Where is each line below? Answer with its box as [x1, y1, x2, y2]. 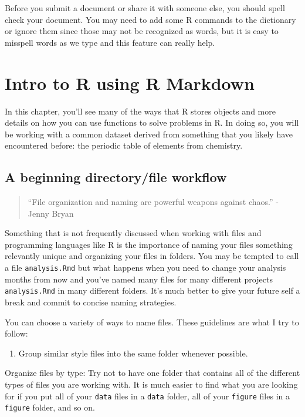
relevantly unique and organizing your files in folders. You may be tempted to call [5, 250, 299, 262]
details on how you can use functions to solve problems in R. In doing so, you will [5, 116, 299, 129]
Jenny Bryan [28, 207, 74, 219]
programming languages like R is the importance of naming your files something [5, 238, 293, 250]
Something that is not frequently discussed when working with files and [5, 227, 262, 239]
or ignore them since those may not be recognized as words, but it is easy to [5, 25, 279, 37]
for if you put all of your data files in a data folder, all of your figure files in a [5, 389, 290, 402]
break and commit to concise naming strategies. [5, 295, 177, 308]
